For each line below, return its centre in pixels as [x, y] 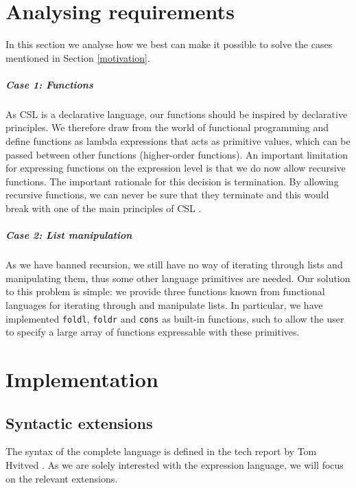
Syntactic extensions [79, 422]
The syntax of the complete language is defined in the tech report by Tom [161, 451]
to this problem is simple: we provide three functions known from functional [165, 291]
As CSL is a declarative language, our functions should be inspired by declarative [177, 114]
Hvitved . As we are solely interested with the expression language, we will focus [175, 464]
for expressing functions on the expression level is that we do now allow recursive [176, 168]
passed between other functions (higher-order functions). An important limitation [177, 154]
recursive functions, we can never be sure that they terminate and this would [167, 195]
